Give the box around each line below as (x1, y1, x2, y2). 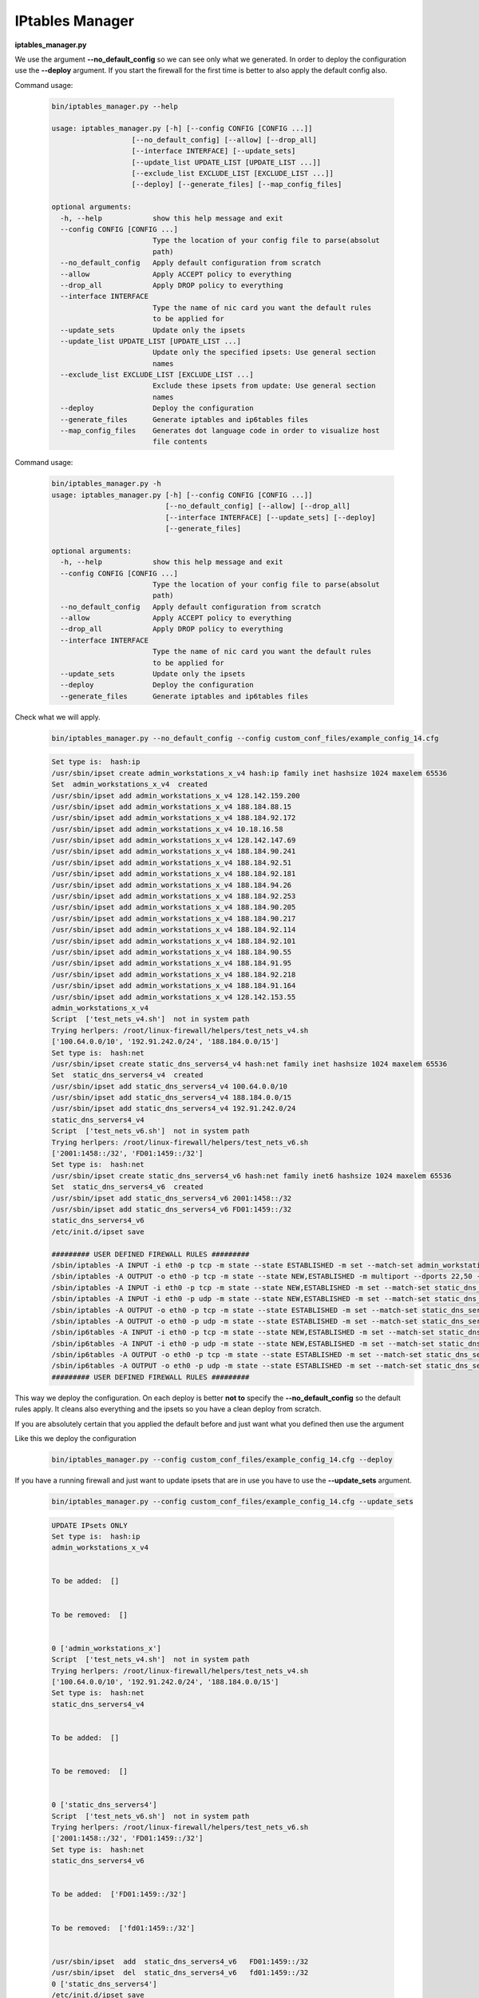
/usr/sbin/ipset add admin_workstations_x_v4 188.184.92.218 (51, 969, 296, 979)
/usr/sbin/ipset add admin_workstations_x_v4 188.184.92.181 (51, 870, 296, 878)
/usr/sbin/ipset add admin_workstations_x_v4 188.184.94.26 (51, 880, 292, 890)
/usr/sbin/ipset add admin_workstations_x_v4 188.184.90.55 (51, 948, 292, 957)
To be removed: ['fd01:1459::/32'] (51, 1923, 196, 1932)
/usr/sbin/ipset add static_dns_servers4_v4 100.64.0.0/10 (51, 1081, 287, 1091)
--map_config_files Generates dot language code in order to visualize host (60, 426, 381, 436)
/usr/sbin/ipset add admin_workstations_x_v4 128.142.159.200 (51, 791, 300, 800)
